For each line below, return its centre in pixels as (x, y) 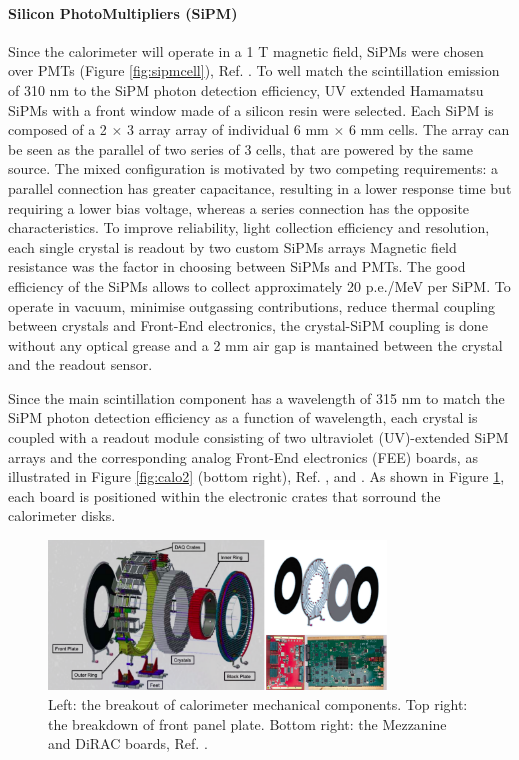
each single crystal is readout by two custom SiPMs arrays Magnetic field (232, 246)
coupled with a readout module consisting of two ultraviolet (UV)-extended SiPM (258, 437)
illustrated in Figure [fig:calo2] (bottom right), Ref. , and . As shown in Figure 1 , (256, 476)
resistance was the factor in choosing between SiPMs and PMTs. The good (237, 266)
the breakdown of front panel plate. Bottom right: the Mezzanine (247, 723)
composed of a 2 (57, 129)
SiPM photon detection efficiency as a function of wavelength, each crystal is (243, 417)
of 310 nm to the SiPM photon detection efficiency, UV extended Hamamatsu (246, 89)
